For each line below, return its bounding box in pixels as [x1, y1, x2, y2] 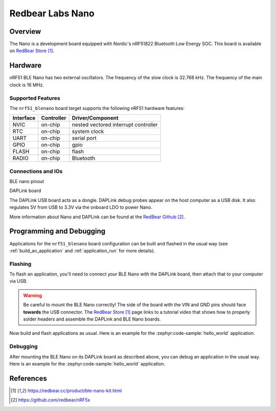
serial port [72, 134, 97, 142]
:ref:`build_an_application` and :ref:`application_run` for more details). [9, 247, 155, 254]
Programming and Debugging [9, 227, 106, 236]
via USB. [9, 278, 28, 284]
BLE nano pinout [9, 178, 44, 185]
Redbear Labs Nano [9, 8, 95, 19]
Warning [23, 292, 42, 299]
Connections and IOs [9, 168, 63, 175]
